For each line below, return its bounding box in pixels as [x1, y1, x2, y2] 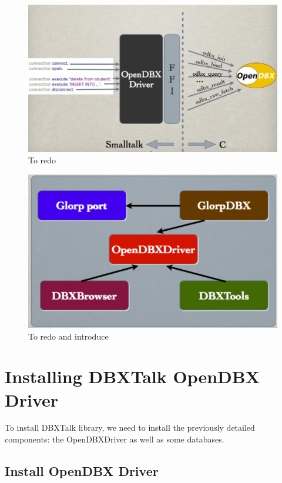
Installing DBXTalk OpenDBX [5, 364, 260, 388]
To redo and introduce [28, 330, 109, 342]
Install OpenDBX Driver [5, 462, 159, 480]
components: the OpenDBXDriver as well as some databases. [5, 433, 224, 445]
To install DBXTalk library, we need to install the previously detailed [5, 421, 255, 434]
